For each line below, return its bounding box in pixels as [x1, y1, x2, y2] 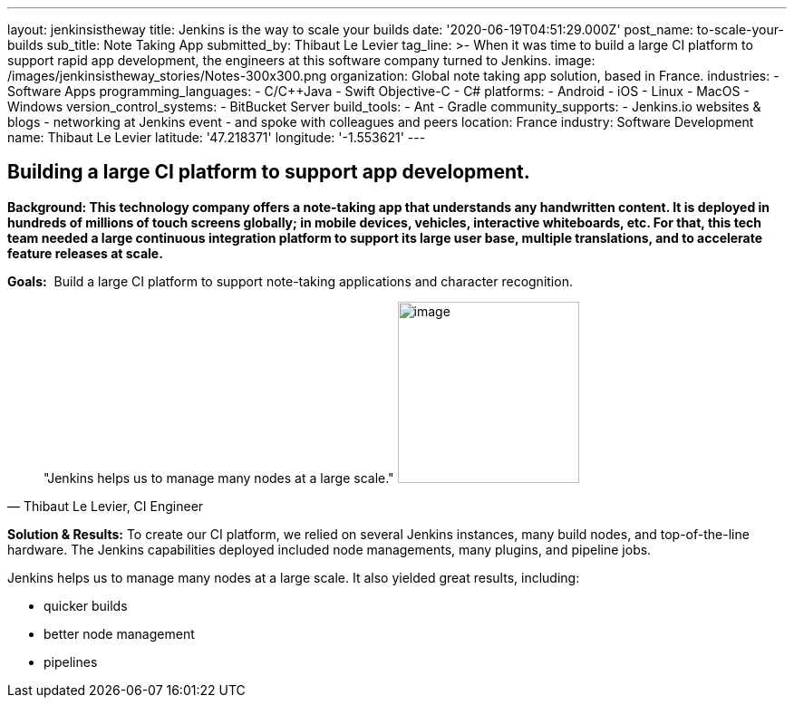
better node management [44, 625, 195, 642]
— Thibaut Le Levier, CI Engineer [7, 497, 204, 514]
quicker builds [44, 597, 128, 613]
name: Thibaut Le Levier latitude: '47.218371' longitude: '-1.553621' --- [7, 130, 426, 145]
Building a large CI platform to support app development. [7, 160, 530, 184]
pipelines [44, 653, 98, 670]
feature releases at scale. [7, 245, 163, 261]
